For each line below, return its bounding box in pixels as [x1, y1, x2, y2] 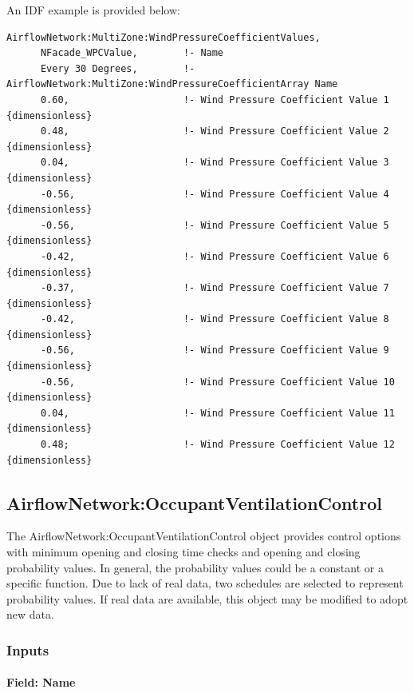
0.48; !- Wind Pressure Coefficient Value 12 [40, 439, 395, 451]
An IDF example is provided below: [6, 2, 180, 18]
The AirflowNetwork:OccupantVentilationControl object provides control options [6, 528, 401, 544]
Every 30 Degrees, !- [40, 62, 195, 74]
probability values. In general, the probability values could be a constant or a [6, 559, 384, 576]
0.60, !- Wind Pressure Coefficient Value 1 [40, 94, 389, 106]
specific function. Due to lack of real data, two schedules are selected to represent [6, 575, 404, 591]
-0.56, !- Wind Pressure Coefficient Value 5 [40, 219, 389, 231]
